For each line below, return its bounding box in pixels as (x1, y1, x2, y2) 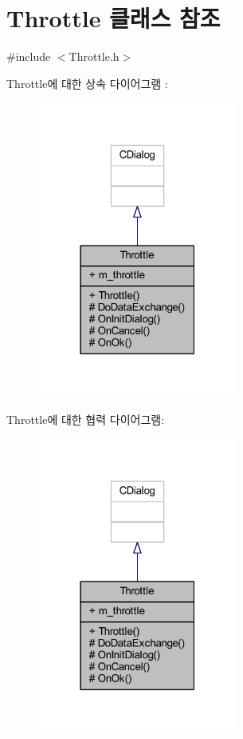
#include (6, 48, 51, 65)
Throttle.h (69, 48, 120, 65)
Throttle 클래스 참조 (6, 2, 221, 34)
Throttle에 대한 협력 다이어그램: (6, 410, 165, 427)
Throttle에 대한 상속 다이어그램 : (6, 74, 168, 91)
